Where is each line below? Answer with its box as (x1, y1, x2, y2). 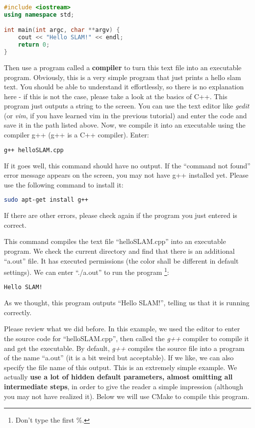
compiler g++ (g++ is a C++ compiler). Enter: (4, 130, 149, 140)
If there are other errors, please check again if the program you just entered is (4, 210, 237, 220)
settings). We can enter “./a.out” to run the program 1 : (4, 266, 169, 277)
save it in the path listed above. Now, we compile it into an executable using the (4, 120, 246, 130)
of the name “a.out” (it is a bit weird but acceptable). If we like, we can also (4, 352, 234, 363)
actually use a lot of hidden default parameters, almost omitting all (4, 372, 233, 382)
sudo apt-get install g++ (4, 196, 88, 204)
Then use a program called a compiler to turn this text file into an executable (4, 62, 242, 72)
